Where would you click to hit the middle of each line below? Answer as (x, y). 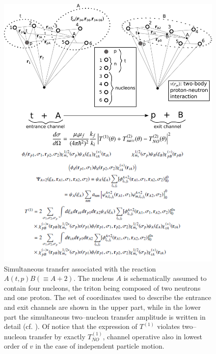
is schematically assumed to (165, 278)
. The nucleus (94, 278)
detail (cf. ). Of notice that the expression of (71, 326)
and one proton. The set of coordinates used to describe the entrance (108, 297)
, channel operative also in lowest (152, 336)
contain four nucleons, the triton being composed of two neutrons (102, 287)
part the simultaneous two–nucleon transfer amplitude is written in (105, 316)
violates (168, 326)
